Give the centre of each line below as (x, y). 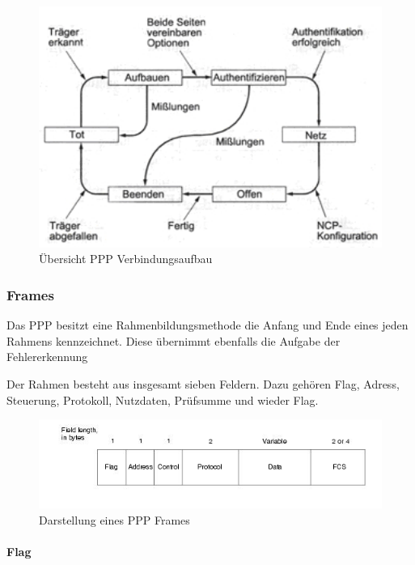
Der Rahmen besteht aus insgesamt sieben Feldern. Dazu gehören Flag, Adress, (203, 384)
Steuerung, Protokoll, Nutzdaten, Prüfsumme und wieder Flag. (163, 399)
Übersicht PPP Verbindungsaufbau (126, 259)
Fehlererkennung (47, 357)
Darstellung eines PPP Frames (114, 519)
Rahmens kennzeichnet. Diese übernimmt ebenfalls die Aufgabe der (174, 340)
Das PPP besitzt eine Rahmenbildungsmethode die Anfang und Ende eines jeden (207, 325)
